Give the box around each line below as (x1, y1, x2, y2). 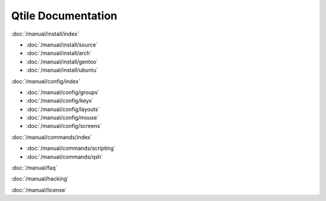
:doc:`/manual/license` (11, 186, 67, 193)
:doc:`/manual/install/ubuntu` (26, 66, 98, 74)
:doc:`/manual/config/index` (11, 77, 81, 85)
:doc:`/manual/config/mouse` (26, 114, 99, 121)
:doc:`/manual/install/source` (26, 41, 98, 48)
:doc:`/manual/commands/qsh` (26, 153, 103, 160)
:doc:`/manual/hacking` (11, 175, 69, 182)
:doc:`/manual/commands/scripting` (26, 145, 116, 152)
